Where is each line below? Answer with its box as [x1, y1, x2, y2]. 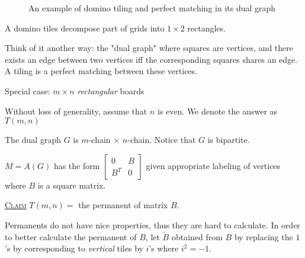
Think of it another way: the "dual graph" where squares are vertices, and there [5, 42, 293, 54]
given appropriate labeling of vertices [146, 159, 281, 171]
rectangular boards [77, 84, 145, 97]
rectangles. [187, 21, 226, 34]
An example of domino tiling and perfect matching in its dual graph [28, 2, 276, 14]
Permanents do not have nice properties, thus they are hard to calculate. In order [5, 218, 300, 231]
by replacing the [234, 230, 293, 243]
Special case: [5, 84, 50, 97]
